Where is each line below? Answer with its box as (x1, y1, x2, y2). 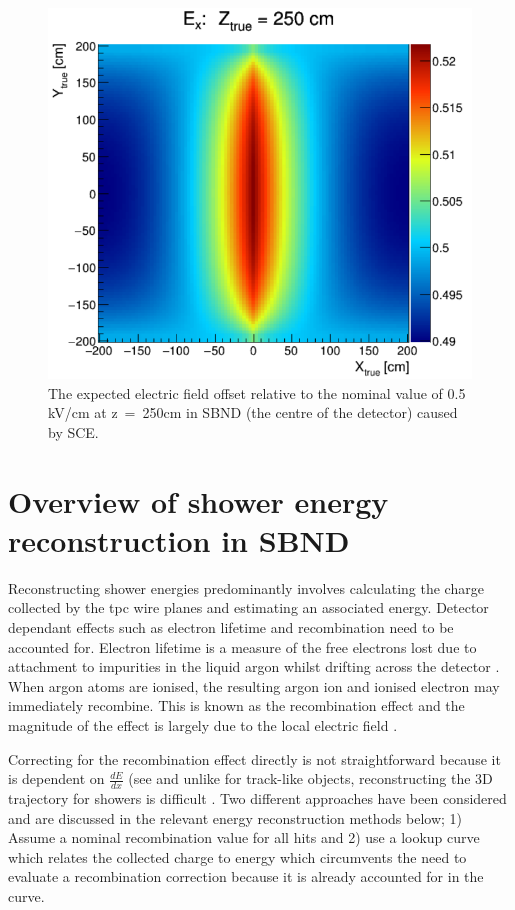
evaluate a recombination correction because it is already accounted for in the (8, 866, 484, 887)
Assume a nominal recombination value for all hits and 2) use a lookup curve (8, 827, 480, 848)
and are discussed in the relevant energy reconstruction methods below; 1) (8, 807, 463, 828)
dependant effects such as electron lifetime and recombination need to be (8, 616, 454, 637)
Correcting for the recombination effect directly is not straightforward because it (8, 748, 501, 769)
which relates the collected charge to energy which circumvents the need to (8, 846, 467, 867)
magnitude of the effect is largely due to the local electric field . (8, 714, 398, 735)
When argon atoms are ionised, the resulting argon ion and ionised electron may (8, 675, 500, 696)
